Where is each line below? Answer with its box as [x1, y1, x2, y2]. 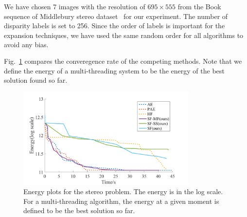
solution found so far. [4, 75, 68, 85]
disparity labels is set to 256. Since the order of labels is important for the [4, 20, 225, 31]
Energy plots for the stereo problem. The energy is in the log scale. [23, 186, 223, 197]
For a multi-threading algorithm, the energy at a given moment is [23, 196, 219, 206]
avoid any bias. [4, 39, 49, 50]
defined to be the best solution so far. [23, 205, 135, 216]
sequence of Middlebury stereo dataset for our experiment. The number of [4, 11, 228, 21]
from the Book [177, 1, 221, 11]
